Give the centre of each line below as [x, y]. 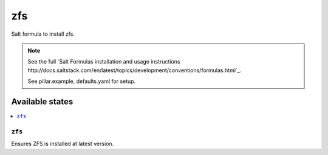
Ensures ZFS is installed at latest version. [63, 144]
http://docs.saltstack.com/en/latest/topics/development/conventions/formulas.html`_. [135, 70]
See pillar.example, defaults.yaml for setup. [82, 81]
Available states [42, 101]
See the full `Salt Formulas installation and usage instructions [104, 62]
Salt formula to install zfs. [43, 34]
